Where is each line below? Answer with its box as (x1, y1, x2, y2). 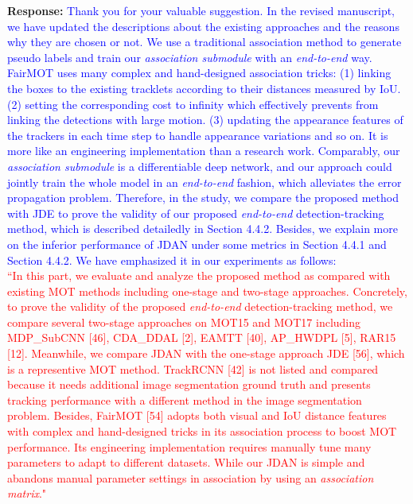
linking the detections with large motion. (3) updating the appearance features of (7, 111, 403, 128)
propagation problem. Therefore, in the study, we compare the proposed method (7, 189, 399, 206)
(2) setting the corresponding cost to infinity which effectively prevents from (7, 95, 379, 112)
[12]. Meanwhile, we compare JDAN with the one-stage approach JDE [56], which (7, 345, 405, 362)
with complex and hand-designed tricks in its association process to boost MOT (7, 423, 397, 440)
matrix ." (7, 485, 47, 502)
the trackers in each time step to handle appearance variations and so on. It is (7, 126, 388, 143)
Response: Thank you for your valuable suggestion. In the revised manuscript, (7, 2, 395, 18)
